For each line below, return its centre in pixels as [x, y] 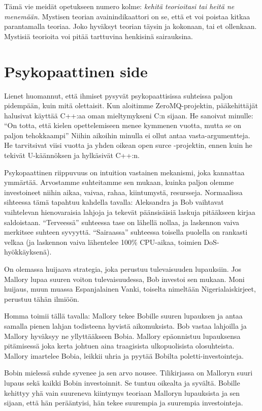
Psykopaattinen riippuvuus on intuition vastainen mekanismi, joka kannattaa [124, 172]
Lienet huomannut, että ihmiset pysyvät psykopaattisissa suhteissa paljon [119, 95]
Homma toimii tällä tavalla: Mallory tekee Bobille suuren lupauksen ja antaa [123, 316]
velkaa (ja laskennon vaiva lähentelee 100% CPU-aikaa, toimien [103, 242]
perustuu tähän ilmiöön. [42, 298]
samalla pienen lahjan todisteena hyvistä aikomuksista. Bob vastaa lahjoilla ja [125, 325]
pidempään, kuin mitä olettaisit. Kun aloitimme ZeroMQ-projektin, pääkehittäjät [131, 105]
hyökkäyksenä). [28, 252]
